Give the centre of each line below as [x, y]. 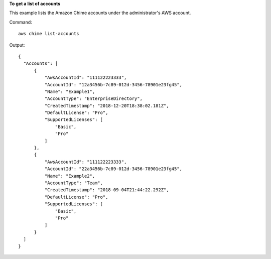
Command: [21, 22]
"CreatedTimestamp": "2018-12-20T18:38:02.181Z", [107, 106]
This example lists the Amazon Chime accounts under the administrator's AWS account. [100, 13]
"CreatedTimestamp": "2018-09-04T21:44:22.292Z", [107, 190]
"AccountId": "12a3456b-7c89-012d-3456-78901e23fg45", [113, 85]
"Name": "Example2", [70, 176]
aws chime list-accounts [49, 34]
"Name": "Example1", [70, 91]
